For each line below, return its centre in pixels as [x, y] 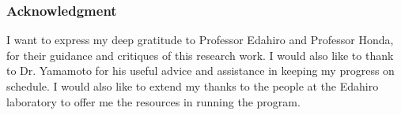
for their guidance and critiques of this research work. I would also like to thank [200, 55]
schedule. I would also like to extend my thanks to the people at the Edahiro [193, 86]
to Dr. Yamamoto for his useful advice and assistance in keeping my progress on [200, 70]
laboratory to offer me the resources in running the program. [153, 101]
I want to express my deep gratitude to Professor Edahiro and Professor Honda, [200, 40]
